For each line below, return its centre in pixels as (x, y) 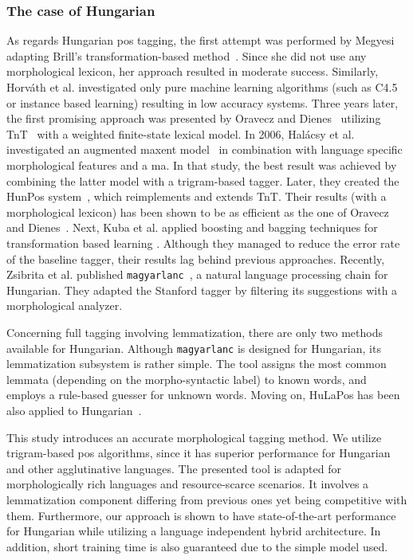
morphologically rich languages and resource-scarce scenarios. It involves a (188, 484)
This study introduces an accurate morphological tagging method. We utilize (194, 437)
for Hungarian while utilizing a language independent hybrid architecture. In (194, 531)
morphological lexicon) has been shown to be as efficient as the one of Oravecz (198, 211)
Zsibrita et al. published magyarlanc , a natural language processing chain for (197, 274)
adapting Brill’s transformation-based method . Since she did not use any (187, 55)
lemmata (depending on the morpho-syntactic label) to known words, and (187, 379)
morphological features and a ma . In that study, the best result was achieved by (202, 164)
